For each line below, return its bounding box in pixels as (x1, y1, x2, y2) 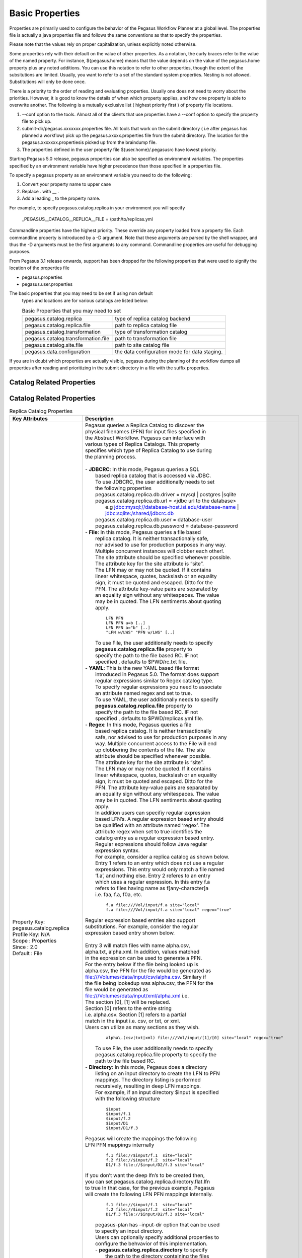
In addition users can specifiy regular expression (95, 809, 211, 816)
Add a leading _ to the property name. (22, 195, 101, 201)
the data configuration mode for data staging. (115, 348, 223, 355)
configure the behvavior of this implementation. (95, 1240, 208, 1247)
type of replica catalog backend (115, 315, 191, 322)
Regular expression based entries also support (85, 917, 196, 924)
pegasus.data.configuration (25, 348, 91, 355)
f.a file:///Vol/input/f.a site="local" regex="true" (106, 907, 232, 913)
